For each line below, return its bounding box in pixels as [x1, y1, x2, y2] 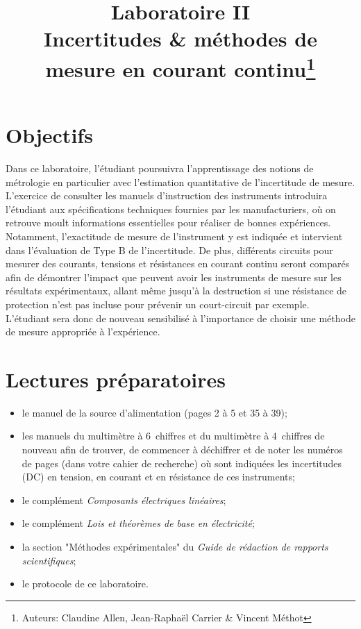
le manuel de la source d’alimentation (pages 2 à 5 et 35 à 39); [22, 405, 287, 419]
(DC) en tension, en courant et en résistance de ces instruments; [22, 469, 295, 484]
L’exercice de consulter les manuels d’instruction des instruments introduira [6, 188, 328, 203]
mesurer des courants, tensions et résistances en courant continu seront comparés [6, 256, 350, 271]
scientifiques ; [22, 553, 76, 567]
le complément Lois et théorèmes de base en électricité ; [22, 516, 255, 530]
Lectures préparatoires [6, 364, 226, 393]
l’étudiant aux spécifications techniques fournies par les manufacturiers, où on [6, 201, 336, 216]
